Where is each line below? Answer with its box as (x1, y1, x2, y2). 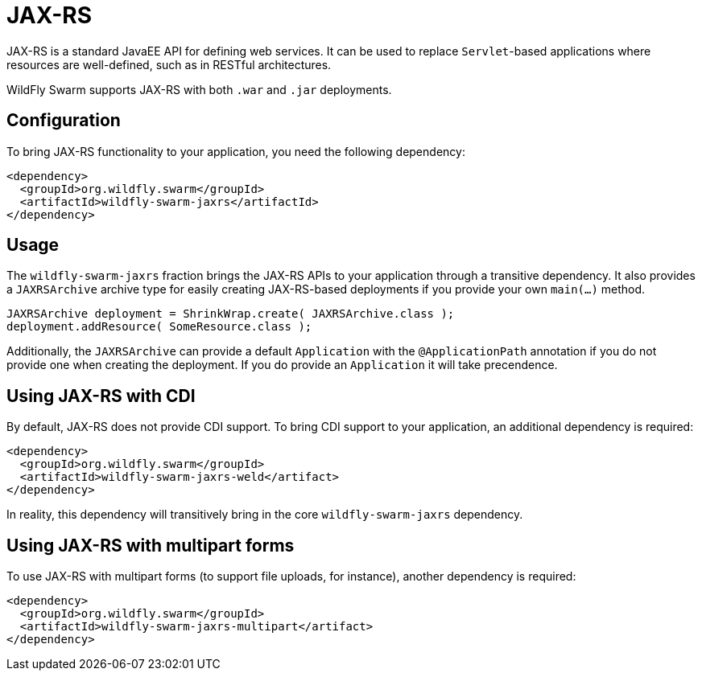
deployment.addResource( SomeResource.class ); (6, 320, 312, 334)
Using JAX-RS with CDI (6, 385, 196, 406)
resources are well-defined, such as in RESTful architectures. (6, 57, 332, 72)
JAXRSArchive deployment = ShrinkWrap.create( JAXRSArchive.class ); (6, 307, 455, 321)
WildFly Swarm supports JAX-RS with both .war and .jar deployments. (6, 82, 392, 96)
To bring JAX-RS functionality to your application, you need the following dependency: (6, 144, 465, 158)
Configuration (6, 110, 121, 131)
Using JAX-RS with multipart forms (6, 535, 295, 556)
